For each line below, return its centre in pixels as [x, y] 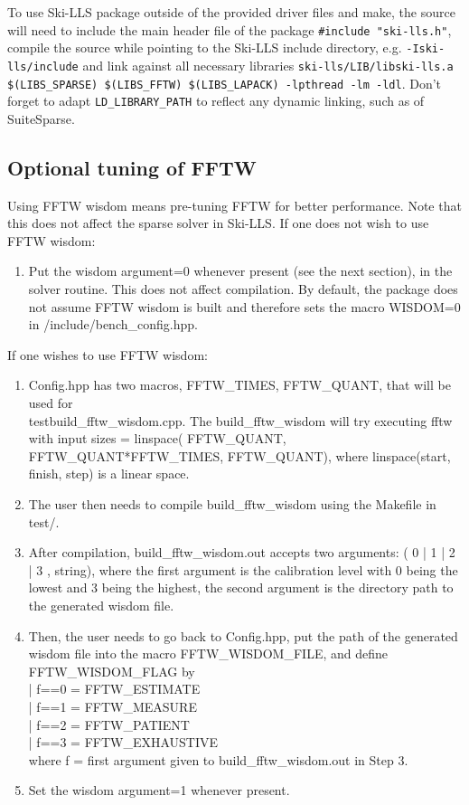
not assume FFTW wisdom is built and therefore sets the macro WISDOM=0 [244, 306]
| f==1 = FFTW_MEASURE [113, 706]
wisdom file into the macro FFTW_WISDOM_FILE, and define [208, 653]
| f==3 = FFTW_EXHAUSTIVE [123, 742]
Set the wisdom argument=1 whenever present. [159, 790]
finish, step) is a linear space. [109, 474]
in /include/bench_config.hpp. [113, 324]
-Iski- [426, 49]
